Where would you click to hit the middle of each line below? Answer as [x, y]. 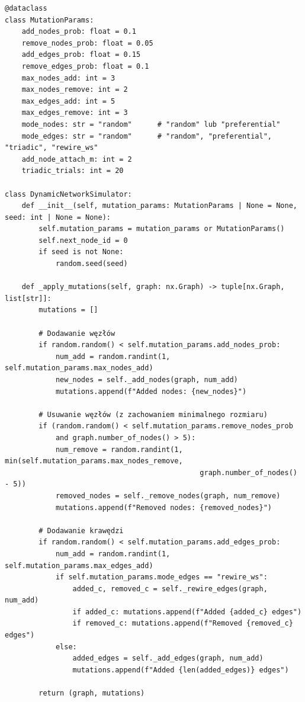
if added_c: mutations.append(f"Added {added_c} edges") [187, 612]
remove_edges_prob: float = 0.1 [85, 66]
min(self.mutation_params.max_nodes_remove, [94, 461]
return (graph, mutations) [92, 693]
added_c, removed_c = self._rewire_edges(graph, [170, 589]
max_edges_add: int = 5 [68, 101]
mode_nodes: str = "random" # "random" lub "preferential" [151, 124]
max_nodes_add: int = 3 [68, 78]
